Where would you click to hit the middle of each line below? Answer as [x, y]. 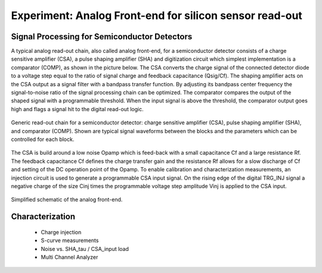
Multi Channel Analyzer [69, 257]
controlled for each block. [43, 139]
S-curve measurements [70, 240]
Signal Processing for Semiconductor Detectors [102, 37]
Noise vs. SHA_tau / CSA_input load [85, 249]
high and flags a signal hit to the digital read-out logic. [77, 109]
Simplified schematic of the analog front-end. [67, 200]
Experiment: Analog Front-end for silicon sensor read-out [157, 15]
